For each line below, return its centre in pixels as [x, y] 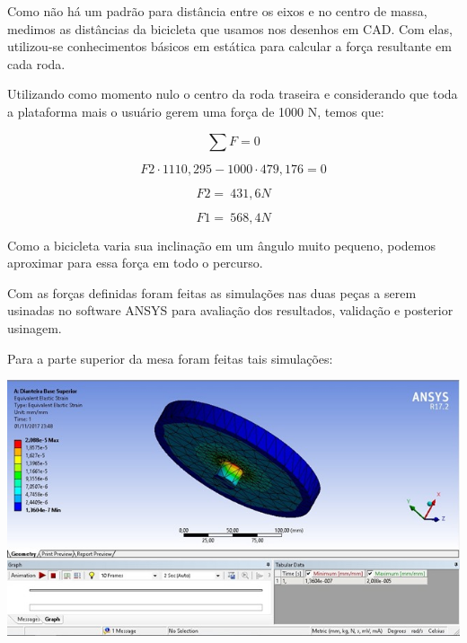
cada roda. [36, 63]
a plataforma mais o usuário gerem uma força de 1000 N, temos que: [196, 111]
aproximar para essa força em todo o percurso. [135, 263]
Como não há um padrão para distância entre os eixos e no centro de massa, [217, 11]
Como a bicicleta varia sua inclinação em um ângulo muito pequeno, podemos [221, 245]
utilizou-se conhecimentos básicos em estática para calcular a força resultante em [229, 46]
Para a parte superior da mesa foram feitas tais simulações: [170, 358]
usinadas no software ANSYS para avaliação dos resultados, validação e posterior [230, 310]
